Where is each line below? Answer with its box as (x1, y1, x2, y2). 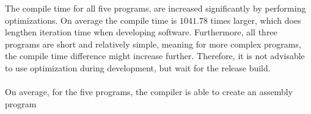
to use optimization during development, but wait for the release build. (5, 61, 271, 74)
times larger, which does (210, 13, 301, 26)
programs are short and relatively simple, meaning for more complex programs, (5, 37, 301, 50)
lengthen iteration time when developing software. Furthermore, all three (5, 26, 277, 38)
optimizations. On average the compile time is (5, 13, 177, 26)
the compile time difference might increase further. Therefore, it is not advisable (5, 49, 305, 62)
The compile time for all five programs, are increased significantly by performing (5, 2, 306, 14)
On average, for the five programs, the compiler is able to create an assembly (5, 85, 293, 98)
